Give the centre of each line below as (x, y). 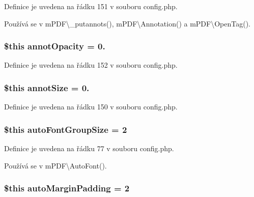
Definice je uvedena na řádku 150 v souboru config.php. (91, 107)
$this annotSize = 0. (47, 87)
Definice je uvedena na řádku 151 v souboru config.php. (91, 6)
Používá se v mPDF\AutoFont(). (55, 165)
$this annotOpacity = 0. (55, 46)
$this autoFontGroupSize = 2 (66, 129)
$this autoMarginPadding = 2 (67, 188)
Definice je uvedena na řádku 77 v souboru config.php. (89, 148)
